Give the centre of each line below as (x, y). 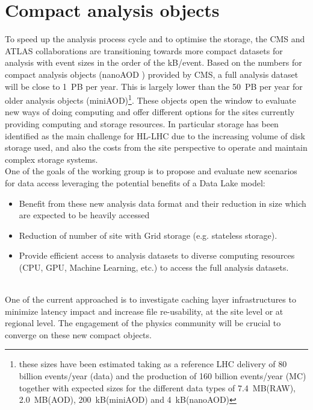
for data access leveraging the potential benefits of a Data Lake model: (135, 182)
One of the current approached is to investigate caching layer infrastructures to (150, 299)
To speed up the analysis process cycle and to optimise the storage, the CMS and (155, 39)
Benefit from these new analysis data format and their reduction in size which (163, 203)
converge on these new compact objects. (78, 334)
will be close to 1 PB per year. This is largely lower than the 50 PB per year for (154, 86)
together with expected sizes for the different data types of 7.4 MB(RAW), (157, 387)
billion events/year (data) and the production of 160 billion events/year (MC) (163, 376)
